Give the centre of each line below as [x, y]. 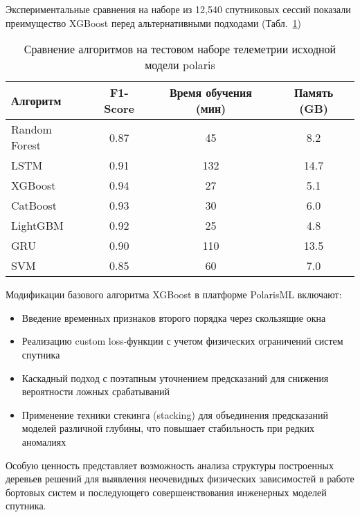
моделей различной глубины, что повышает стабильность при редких [168, 428]
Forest [26, 145]
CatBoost [34, 206]
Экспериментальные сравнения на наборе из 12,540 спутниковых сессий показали [178, 9]
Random [31, 129]
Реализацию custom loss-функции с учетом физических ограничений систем [182, 341]
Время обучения [210, 93]
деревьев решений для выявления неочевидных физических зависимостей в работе [180, 479]
